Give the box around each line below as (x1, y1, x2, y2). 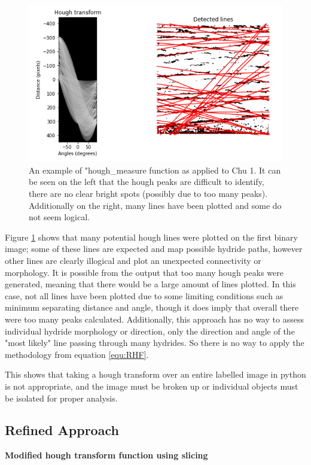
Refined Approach (5, 421, 119, 439)
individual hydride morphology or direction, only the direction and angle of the (5, 324, 295, 337)
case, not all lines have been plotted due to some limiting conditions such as (5, 289, 283, 302)
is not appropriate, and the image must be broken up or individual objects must (5, 379, 298, 392)
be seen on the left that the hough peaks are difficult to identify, (29, 175, 264, 188)
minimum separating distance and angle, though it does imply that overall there (5, 301, 299, 314)
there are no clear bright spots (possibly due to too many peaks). (29, 187, 268, 199)
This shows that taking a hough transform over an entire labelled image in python (5, 368, 306, 381)
